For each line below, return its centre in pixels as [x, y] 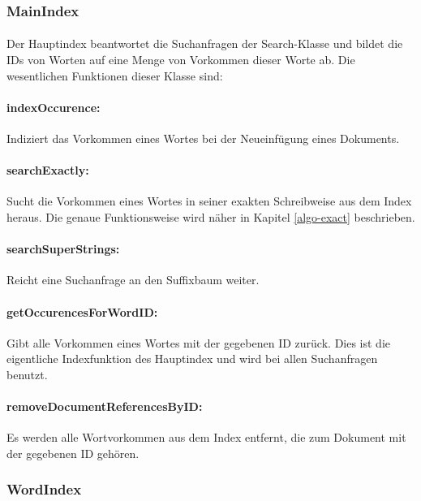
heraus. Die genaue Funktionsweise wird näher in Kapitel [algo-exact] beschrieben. [211, 217]
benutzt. [27, 374]
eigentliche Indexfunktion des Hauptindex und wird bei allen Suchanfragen [192, 358]
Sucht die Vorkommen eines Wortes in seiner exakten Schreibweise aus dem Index [209, 201]
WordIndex [44, 489]
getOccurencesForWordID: [82, 311]
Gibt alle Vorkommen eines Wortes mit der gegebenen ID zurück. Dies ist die [199, 342]
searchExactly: [48, 170]
